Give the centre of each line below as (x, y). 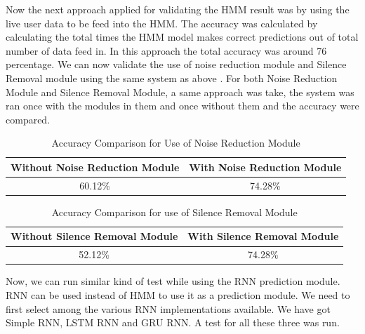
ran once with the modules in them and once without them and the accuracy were (182, 106)
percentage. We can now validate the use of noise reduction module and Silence (176, 64)
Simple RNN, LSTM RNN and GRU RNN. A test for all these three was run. (173, 322)
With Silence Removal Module (263, 236)
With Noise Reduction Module (265, 167)
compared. (28, 119)
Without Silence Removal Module (94, 236)
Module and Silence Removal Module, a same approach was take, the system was (180, 92)
